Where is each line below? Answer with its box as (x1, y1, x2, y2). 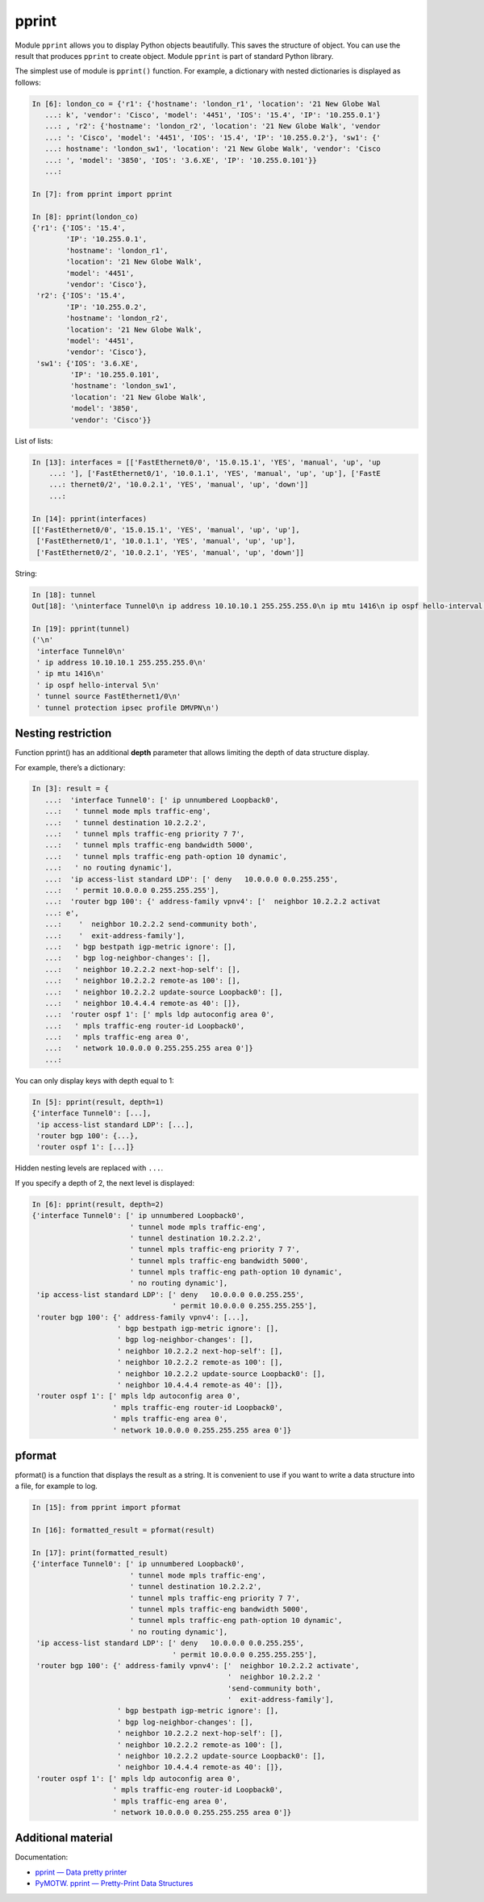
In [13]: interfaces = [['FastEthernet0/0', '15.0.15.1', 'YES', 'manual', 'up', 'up (31, 457, 381, 467)
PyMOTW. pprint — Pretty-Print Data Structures (35, 1879, 194, 1888)
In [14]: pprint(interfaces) (31, 514, 148, 523)
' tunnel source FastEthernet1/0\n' (36, 692, 181, 701)
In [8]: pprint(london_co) (31, 212, 139, 221)
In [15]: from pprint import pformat (31, 1503, 181, 1512)
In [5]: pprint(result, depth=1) (31, 1097, 165, 1107)
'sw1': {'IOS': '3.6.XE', (36, 359, 139, 368)
